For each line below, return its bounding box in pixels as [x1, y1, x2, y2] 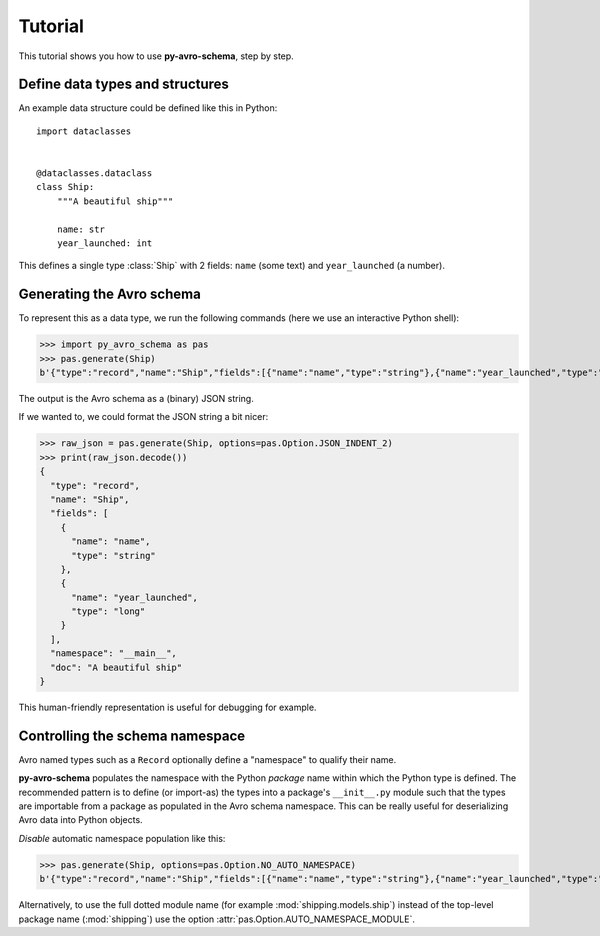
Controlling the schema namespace [18, 727, 246, 744]
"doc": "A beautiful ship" [50, 661, 183, 673]
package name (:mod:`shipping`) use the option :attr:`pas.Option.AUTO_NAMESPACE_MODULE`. [18, 913, 415, 925]
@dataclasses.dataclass [36, 168, 153, 179]
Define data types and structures [18, 76, 230, 93]
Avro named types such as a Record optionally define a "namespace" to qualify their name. [18, 753, 397, 765]
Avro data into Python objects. [18, 814, 144, 826]
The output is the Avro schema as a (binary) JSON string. [18, 393, 254, 405]
